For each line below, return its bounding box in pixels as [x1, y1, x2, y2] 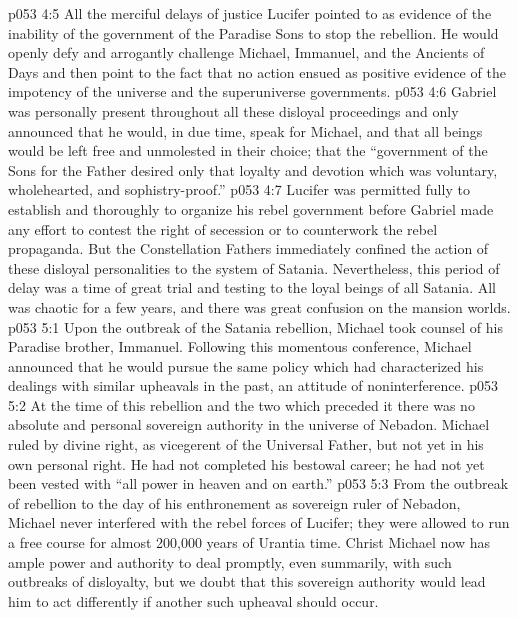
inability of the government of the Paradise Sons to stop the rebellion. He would [8, 22, 499, 43]
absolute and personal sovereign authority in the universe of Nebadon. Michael [8, 414, 490, 435]
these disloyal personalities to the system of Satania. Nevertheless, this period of [8, 257, 500, 278]
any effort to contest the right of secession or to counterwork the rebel [8, 218, 438, 239]
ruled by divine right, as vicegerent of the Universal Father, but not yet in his [8, 434, 484, 455]
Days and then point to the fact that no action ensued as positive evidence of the [8, 61, 506, 82]
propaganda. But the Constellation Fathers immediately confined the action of [8, 238, 489, 259]
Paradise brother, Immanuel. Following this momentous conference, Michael [8, 336, 472, 357]
